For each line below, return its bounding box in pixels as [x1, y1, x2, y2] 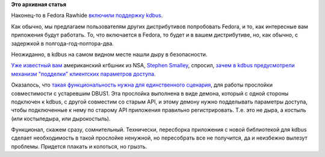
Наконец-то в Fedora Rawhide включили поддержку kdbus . [11, 12, 163, 19]
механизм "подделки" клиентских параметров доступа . [11, 70, 156, 78]
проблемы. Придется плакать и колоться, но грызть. [11, 143, 147, 150]
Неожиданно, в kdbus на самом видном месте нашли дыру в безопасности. [11, 51, 208, 58]
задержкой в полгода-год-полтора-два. [11, 40, 114, 47]
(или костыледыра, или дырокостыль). [11, 115, 111, 122]
